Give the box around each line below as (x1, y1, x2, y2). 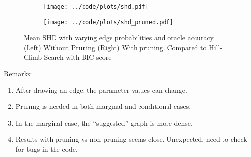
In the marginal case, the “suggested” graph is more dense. (15, 117, 193, 128)
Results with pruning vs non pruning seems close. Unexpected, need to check (15, 134, 247, 144)
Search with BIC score (44, 52, 112, 62)
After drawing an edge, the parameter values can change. (15, 84, 187, 95)
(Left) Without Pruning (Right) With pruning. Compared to (24, 42, 207, 52)
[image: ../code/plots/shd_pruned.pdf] (43, 18, 173, 26)
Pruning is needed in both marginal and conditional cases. (15, 101, 191, 111)
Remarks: (4, 68, 32, 78)
